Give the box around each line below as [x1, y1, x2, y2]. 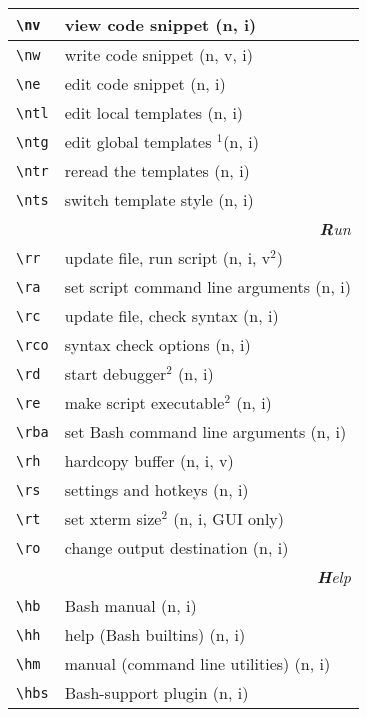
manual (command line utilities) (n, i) [64, 652, 331, 675]
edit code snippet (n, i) [64, 72, 226, 95]
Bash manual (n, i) [64, 594, 197, 617]
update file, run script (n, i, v [64, 246, 271, 269]
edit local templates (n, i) [64, 101, 244, 124]
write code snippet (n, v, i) [64, 43, 253, 66]
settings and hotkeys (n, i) [64, 478, 249, 501]
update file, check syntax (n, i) [64, 304, 279, 327]
